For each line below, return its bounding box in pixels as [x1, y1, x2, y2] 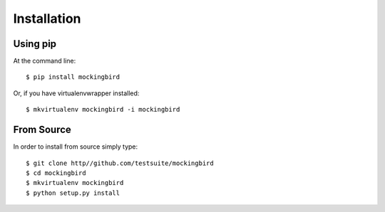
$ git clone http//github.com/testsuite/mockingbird [26, 159, 214, 167]
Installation [13, 11, 81, 26]
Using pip [13, 38, 57, 50]
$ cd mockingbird [26, 169, 86, 177]
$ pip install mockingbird [26, 73, 120, 81]
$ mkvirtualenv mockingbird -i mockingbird [26, 105, 180, 114]
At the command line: [13, 57, 76, 65]
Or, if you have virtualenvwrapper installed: [13, 89, 140, 97]
